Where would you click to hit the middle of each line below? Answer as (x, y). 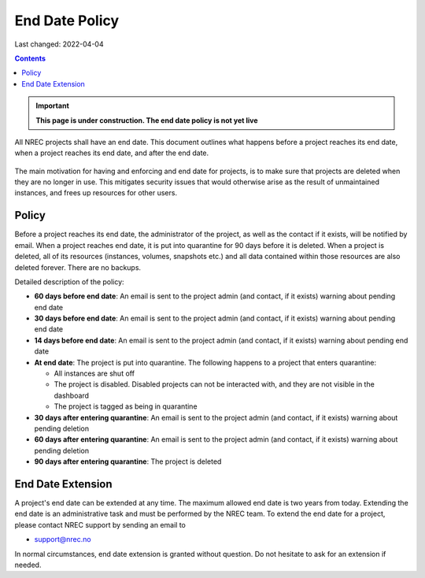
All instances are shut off (94, 373)
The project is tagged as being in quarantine (126, 406)
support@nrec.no (63, 539)
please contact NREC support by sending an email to (100, 524)
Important (53, 106)
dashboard (72, 395)
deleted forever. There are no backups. (78, 267)
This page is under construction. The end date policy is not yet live (147, 120)
